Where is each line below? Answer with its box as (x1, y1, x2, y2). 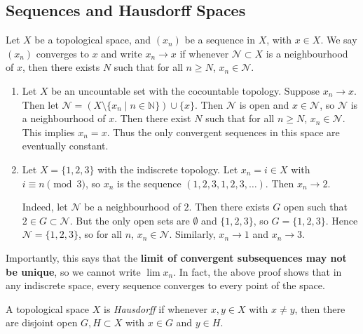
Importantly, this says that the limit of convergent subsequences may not (6, 250, 347, 265)
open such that (283, 199, 348, 214)
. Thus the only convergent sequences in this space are (107, 124, 340, 139)
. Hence (325, 213, 358, 227)
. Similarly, (169, 227, 216, 241)
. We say (320, 32, 357, 47)
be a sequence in (184, 32, 255, 47)
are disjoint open (6, 315, 78, 330)
